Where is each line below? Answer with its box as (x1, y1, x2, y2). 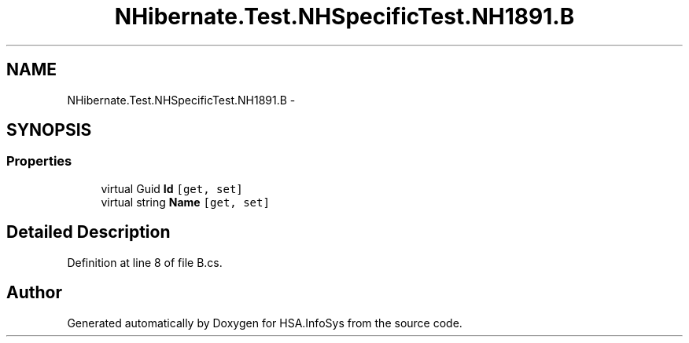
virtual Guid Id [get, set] (101, 181, 243, 195)
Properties (6, 153, 72, 170)
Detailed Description (6, 222, 171, 243)
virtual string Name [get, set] (101, 195, 270, 209)
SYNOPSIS (6, 120, 92, 140)
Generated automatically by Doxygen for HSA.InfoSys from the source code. (67, 316, 462, 330)
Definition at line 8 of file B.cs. (67, 255, 223, 269)
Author (6, 283, 62, 303)
